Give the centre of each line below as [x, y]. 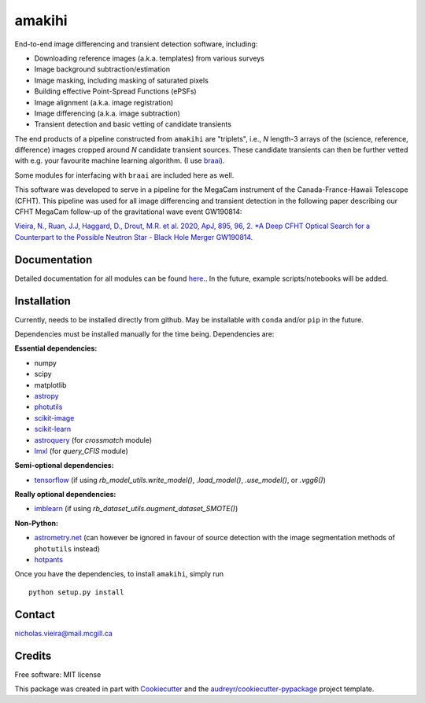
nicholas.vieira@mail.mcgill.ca [64, 633]
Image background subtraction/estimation [102, 69]
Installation [42, 301]
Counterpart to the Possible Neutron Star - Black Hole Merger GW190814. [134, 237]
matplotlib [50, 385]
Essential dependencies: [56, 348]
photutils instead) [67, 548]
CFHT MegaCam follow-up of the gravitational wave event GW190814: [128, 212]
